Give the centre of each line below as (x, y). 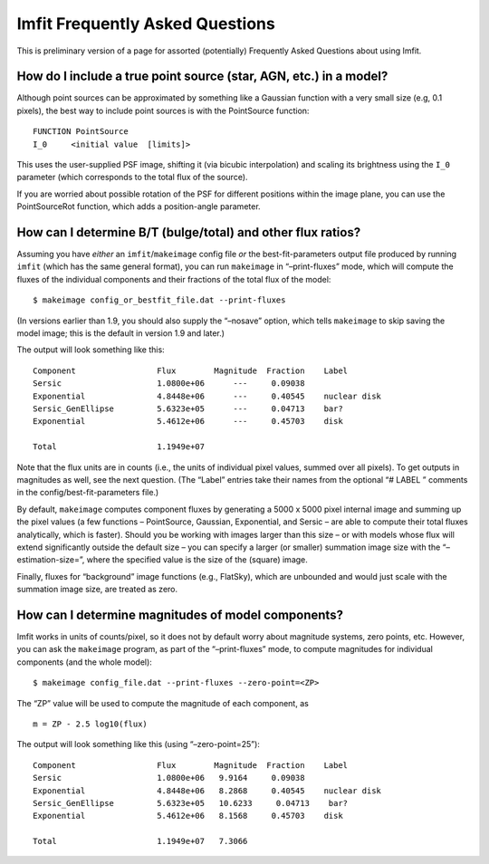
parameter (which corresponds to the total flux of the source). (132, 178)
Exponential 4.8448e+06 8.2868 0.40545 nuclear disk (207, 791)
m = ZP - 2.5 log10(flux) (91, 724)
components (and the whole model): (85, 662)
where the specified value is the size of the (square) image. (197, 560)
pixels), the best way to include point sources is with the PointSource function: (163, 110)
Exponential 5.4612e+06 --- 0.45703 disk (188, 422)
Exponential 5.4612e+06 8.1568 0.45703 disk (188, 816)
